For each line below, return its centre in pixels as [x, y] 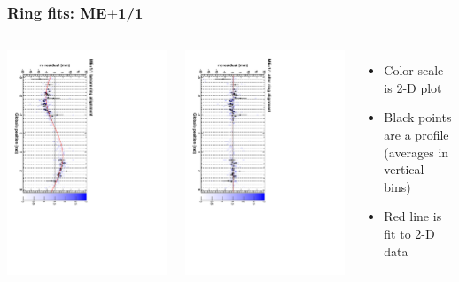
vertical [404, 169]
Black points [418, 117]
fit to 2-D [409, 233]
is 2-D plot [413, 87]
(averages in [416, 152]
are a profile [416, 134]
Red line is [413, 216]
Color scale [414, 70]
